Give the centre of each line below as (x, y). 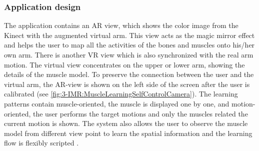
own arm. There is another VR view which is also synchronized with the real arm (129, 54)
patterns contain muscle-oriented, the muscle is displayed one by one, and (117, 103)
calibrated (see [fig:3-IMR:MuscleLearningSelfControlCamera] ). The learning (121, 94)
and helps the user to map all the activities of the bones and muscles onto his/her (129, 45)
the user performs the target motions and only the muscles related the (140, 113)
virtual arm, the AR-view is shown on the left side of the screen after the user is (127, 84)
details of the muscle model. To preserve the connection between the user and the (129, 74)
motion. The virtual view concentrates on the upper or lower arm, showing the (124, 64)
